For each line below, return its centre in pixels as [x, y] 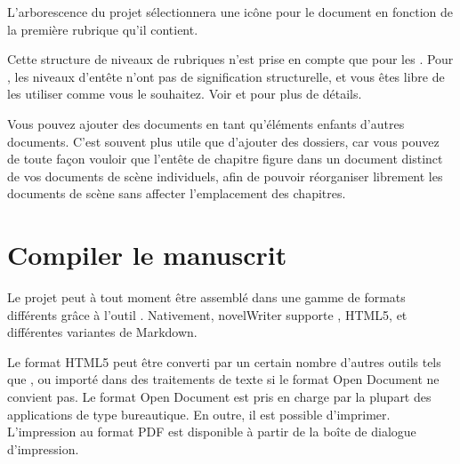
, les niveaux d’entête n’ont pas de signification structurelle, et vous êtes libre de [226, 76]
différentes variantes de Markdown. [102, 332]
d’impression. [43, 448]
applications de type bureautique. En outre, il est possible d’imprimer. [199, 414]
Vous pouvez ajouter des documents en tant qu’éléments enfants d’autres [206, 123]
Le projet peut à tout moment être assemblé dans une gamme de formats [206, 297]
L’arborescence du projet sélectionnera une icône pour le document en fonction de [230, 12]
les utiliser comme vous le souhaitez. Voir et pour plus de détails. [185, 94]
